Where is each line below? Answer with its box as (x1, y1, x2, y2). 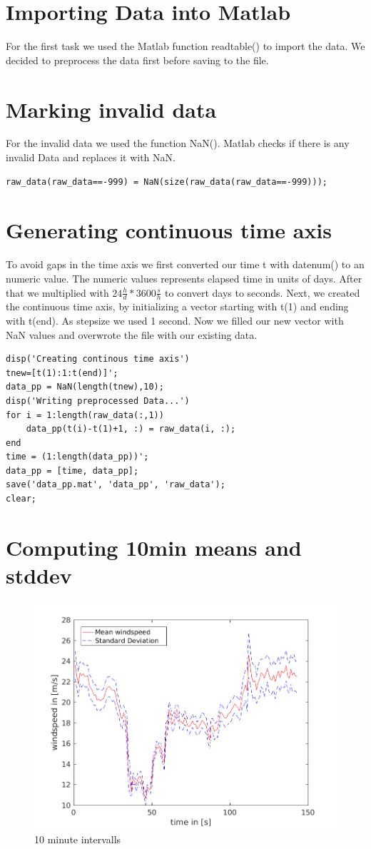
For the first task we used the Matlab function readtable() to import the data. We (6, 39, 365, 54)
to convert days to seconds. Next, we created (164, 285, 360, 300)
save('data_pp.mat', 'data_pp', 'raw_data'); (6, 479, 225, 490)
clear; (6, 494, 36, 504)
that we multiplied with (6, 285, 109, 300)
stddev (6, 561, 72, 590)
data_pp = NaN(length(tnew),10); (6, 382, 164, 392)
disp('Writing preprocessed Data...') (6, 395, 190, 406)
